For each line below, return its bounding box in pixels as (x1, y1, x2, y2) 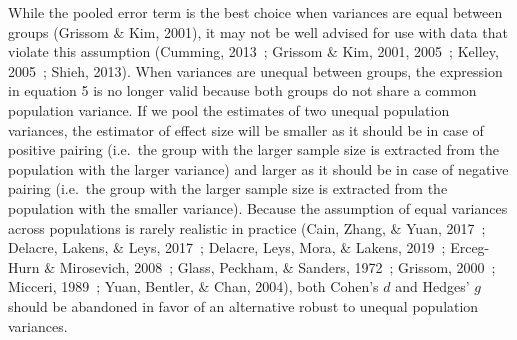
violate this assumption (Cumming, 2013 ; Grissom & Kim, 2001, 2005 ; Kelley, (8, 41, 499, 62)
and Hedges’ (395, 276, 470, 297)
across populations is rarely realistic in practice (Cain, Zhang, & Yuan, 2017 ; (8, 217, 486, 238)
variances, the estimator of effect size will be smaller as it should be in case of (8, 119, 484, 140)
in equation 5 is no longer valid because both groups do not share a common (8, 80, 477, 101)
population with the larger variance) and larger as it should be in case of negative (8, 158, 509, 179)
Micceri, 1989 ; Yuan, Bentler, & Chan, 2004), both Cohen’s (8, 276, 379, 297)
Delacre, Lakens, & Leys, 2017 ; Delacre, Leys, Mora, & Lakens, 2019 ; (8, 237, 446, 258)
